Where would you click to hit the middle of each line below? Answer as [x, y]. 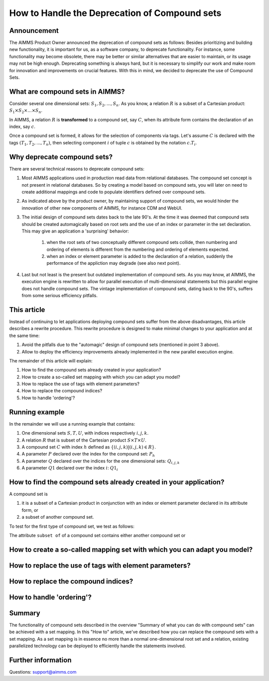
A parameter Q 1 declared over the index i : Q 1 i [70, 468]
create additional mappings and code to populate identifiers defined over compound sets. [114, 192]
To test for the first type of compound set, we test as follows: [72, 526]
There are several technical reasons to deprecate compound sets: [77, 169]
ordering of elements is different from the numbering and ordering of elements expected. [138, 249]
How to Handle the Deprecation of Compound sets [115, 13]
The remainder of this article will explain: [51, 360]
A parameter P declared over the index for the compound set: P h [88, 454]
